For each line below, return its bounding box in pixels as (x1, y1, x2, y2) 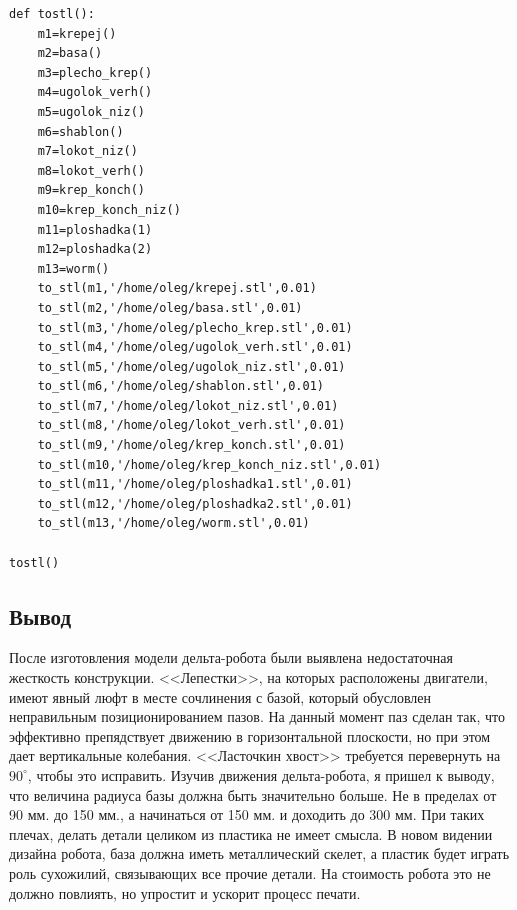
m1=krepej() (37, 26, 117, 41)
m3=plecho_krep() (37, 65, 153, 80)
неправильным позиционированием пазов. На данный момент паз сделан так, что (9, 706, 505, 727)
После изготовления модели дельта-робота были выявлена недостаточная (9, 647, 454, 668)
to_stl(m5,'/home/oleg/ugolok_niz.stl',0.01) (37, 359, 346, 374)
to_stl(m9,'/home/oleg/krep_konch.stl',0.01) (37, 438, 346, 453)
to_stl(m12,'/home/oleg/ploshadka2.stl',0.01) (37, 496, 353, 511)
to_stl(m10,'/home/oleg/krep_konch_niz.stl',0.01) (37, 457, 382, 472)
